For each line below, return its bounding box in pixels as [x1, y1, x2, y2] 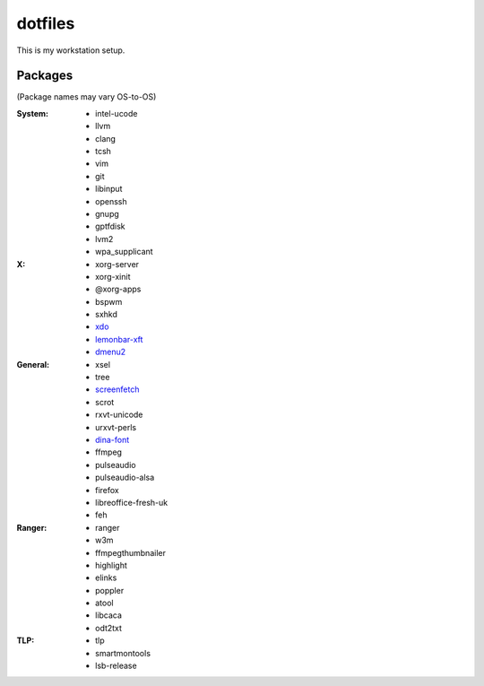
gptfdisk [95, 221, 125, 232]
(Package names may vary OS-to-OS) [16, 91, 157, 102]
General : [16, 359, 50, 369]
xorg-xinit [95, 271, 131, 282]
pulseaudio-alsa [95, 472, 155, 483]
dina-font [95, 435, 130, 445]
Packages [16, 68, 73, 83]
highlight [95, 560, 127, 570]
